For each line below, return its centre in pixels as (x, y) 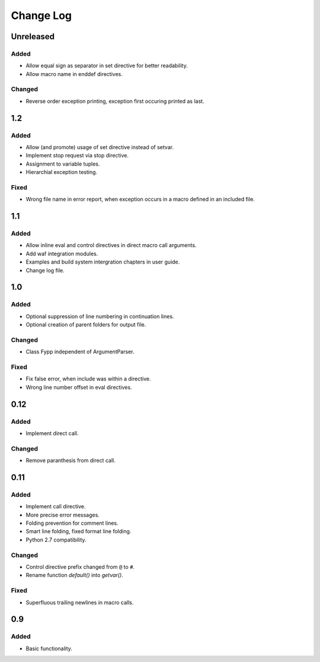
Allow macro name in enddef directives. (74, 74)
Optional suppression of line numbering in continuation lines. (100, 316)
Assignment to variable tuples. (63, 164)
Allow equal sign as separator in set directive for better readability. (107, 66)
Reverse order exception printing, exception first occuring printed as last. (115, 101)
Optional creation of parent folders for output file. (86, 325)
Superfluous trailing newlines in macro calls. (80, 602)
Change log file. (45, 270)
